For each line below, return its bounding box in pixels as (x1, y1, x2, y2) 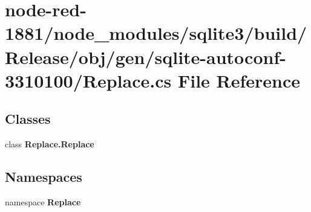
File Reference (177, 68, 301, 92)
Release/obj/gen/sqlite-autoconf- (5, 44, 286, 69)
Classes (5, 109, 51, 128)
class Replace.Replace (5, 138, 94, 150)
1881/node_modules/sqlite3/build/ (5, 21, 307, 45)
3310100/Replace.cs (5, 68, 172, 92)
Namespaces (5, 167, 82, 186)
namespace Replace (5, 195, 81, 208)
